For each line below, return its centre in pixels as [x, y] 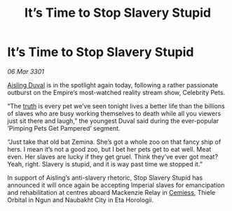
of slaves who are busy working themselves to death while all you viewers [114, 113]
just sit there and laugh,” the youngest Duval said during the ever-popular [113, 121]
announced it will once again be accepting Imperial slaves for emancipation [116, 185]
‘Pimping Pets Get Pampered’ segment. [64, 128]
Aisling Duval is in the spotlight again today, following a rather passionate [113, 85]
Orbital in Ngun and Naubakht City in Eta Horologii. [81, 200]
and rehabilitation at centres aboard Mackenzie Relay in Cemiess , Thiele [111, 192]
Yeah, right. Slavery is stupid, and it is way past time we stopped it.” [105, 164]
